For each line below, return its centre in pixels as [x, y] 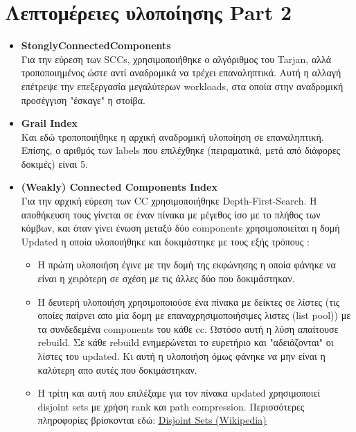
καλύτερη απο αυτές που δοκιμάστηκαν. [117, 369]
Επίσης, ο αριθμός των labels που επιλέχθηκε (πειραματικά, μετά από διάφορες [181, 150]
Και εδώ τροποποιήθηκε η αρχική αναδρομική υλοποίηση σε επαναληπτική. [172, 136]
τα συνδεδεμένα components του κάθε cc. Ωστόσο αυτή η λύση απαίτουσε [188, 328]
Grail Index [50, 123]
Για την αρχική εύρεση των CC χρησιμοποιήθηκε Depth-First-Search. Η [169, 201]
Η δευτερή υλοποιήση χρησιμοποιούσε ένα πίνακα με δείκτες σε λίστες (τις [189, 301]
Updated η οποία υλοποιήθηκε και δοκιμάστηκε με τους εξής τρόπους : [165, 241]
